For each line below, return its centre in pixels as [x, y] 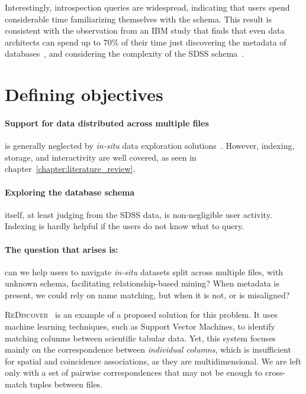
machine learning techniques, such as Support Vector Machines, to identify [140, 326]
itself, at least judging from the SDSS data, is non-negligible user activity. [138, 214]
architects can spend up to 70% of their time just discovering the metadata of [146, 42]
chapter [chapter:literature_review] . [70, 169]
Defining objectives [84, 94]
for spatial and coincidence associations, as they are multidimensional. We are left [153, 361]
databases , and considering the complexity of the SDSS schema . [125, 53]
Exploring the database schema [70, 192]
